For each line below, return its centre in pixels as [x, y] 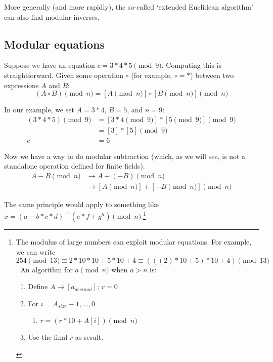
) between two [212, 75]
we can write [36, 251]
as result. [89, 337]
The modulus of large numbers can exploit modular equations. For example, [134, 242]
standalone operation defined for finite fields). [75, 166]
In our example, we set [39, 110]
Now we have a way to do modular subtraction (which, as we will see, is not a [125, 156]
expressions [21, 85]
